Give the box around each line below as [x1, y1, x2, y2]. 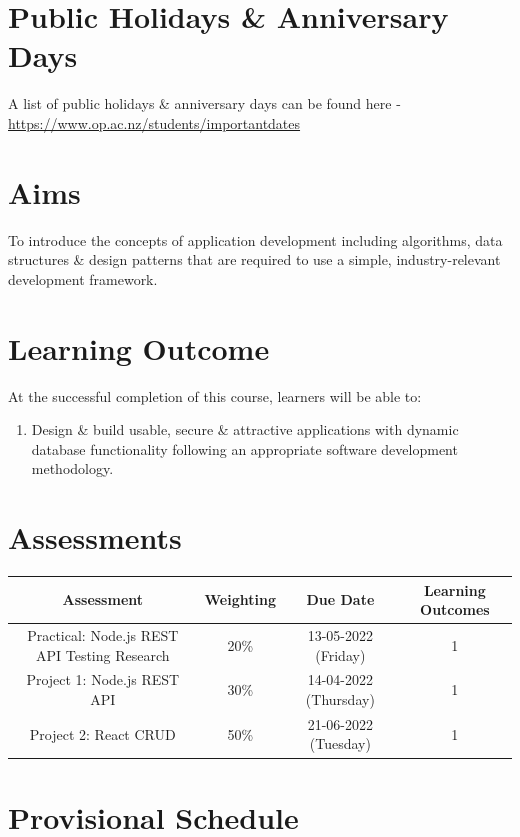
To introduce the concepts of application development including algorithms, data [8, 229, 503, 250]
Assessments [8, 517, 182, 558]
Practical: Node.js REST [27, 624, 179, 645]
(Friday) [315, 644, 366, 665]
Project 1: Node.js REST [26, 669, 180, 690]
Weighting [204, 589, 276, 610]
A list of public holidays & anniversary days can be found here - [8, 93, 401, 114]
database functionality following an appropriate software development [31, 438, 458, 459]
